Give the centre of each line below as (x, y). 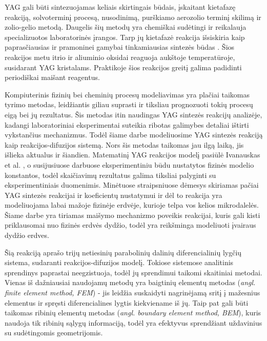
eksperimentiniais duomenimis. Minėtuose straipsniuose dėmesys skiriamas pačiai (132, 185)
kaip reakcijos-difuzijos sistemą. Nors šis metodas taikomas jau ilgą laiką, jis (124, 144)
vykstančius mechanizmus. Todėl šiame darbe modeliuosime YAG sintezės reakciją (134, 135)
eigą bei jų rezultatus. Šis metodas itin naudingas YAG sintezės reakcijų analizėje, (133, 114)
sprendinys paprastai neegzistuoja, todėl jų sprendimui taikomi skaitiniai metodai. (133, 272)
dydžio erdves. (27, 235)
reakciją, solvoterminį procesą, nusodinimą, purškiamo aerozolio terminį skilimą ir (133, 17)
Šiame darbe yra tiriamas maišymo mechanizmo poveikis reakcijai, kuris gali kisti (132, 215)
